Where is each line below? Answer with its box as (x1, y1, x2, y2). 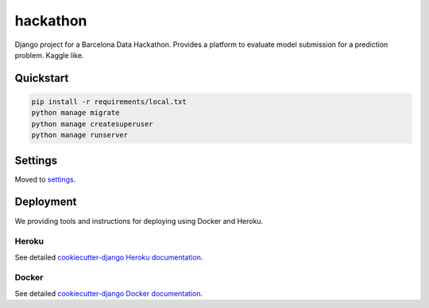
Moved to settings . (14, 175, 76, 184)
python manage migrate (31, 108, 120, 117)
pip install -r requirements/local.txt (31, 97, 187, 106)
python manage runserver (31, 131, 129, 140)
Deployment (14, 195, 77, 209)
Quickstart (14, 71, 69, 85)
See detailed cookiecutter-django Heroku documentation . (14, 252, 203, 262)
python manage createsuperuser (31, 119, 154, 129)
